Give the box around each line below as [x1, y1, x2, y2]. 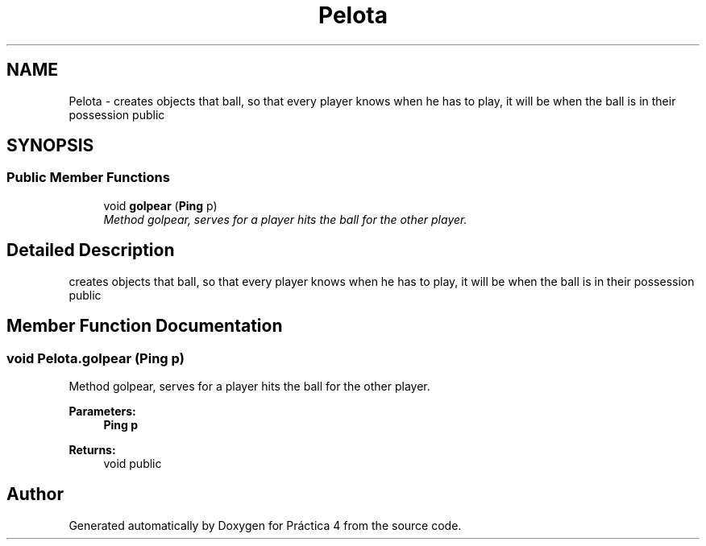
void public [103, 456, 162, 470]
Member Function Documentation [6, 316, 283, 337]
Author [6, 484, 64, 505]
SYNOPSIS [6, 135, 94, 156]
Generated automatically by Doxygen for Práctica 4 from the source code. [69, 518, 462, 532]
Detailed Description [6, 240, 175, 261]
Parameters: [69, 403, 136, 418]
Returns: [69, 442, 116, 457]
